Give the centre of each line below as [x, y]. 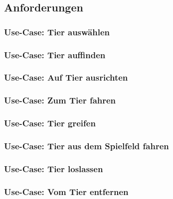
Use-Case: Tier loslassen [54, 168]
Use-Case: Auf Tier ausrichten [66, 77]
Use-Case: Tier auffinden [55, 54]
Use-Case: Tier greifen [50, 123]
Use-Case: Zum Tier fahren [60, 100]
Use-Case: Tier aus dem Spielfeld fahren [86, 146]
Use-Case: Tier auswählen [57, 32]
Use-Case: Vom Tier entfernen [66, 191]
